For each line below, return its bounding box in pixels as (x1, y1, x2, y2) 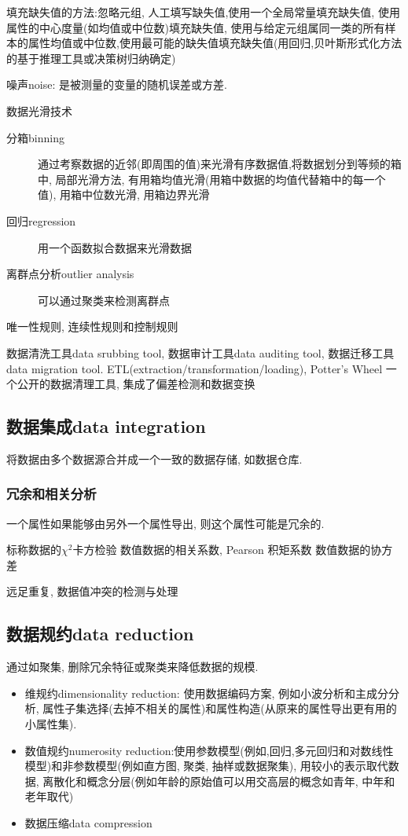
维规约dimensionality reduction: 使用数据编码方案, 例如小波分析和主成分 (24, 684, 388, 701)
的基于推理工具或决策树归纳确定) (6, 49, 176, 66)
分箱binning (6, 129, 64, 145)
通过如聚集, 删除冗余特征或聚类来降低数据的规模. (6, 658, 259, 675)
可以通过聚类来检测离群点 (38, 291, 170, 308)
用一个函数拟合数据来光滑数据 (38, 239, 192, 255)
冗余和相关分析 (6, 484, 97, 504)
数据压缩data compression (24, 815, 153, 831)
